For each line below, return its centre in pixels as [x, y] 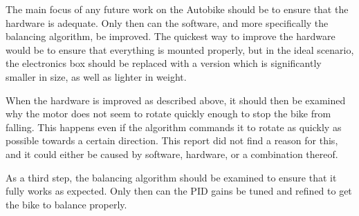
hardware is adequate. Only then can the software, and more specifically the [167, 22]
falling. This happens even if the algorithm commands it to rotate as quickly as [174, 127]
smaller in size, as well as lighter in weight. [96, 76]
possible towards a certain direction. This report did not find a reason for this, [172, 140]
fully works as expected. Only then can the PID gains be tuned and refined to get [179, 191]
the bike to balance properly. [66, 204]
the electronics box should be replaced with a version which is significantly [164, 63]
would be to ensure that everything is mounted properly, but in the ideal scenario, [180, 49]
